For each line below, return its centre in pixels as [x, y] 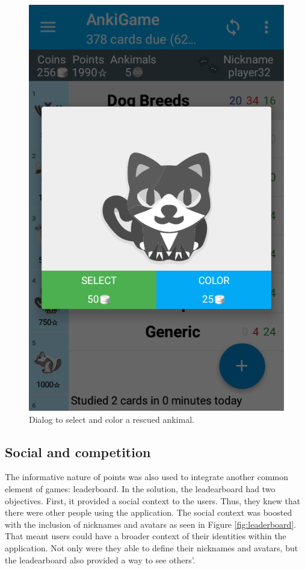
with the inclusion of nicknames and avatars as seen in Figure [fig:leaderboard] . [151, 524]
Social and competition [78, 451]
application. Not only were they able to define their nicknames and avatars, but [152, 548]
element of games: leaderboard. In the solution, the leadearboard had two [140, 489]
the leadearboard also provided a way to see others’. [100, 559]
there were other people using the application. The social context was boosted [149, 512]
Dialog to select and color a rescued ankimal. [112, 419]
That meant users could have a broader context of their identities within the [146, 536]
